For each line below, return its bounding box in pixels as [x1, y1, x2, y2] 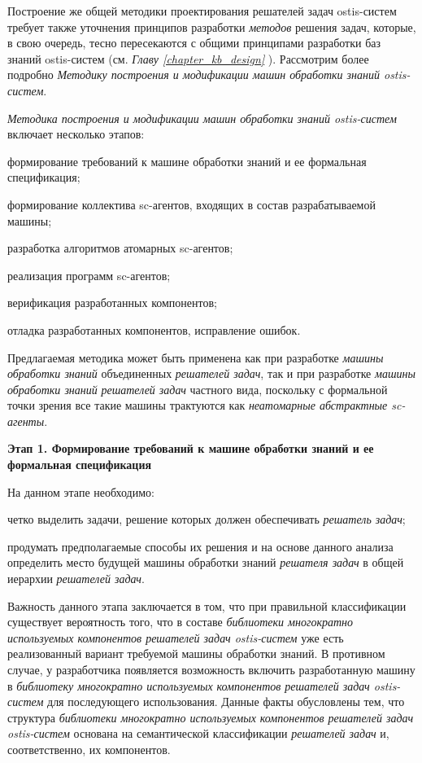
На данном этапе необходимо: [7, 483, 154, 500]
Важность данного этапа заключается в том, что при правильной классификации [7, 597, 407, 614]
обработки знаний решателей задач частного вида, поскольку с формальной [7, 380, 388, 397]
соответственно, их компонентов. [7, 740, 171, 757]
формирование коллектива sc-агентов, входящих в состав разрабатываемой [7, 195, 376, 213]
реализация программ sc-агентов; [7, 266, 171, 283]
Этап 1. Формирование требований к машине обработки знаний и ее [7, 440, 374, 457]
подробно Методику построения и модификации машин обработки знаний [7, 66, 380, 83]
